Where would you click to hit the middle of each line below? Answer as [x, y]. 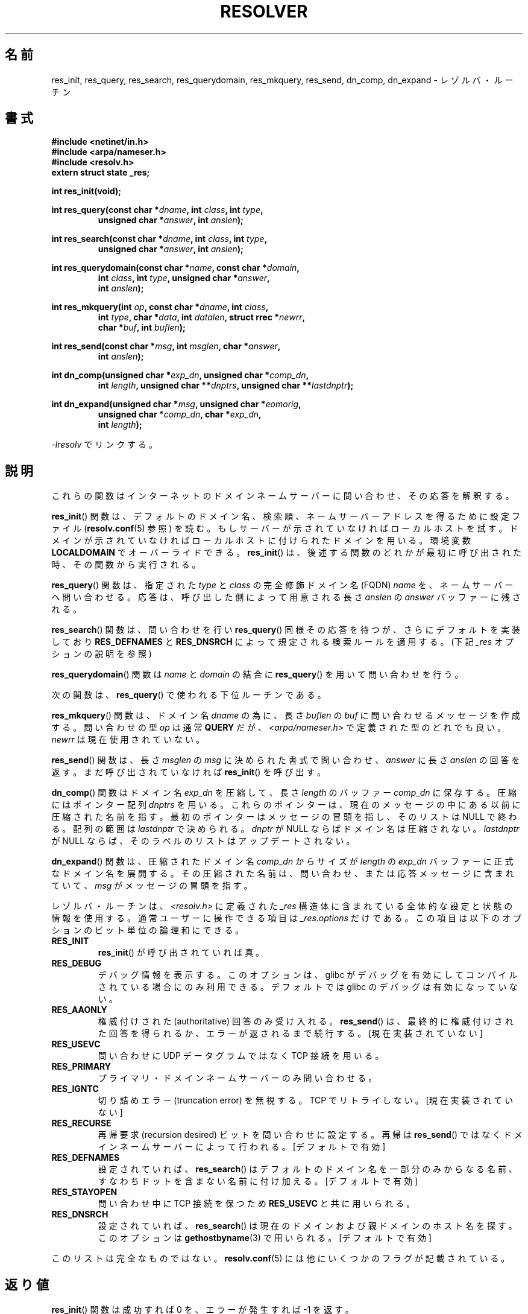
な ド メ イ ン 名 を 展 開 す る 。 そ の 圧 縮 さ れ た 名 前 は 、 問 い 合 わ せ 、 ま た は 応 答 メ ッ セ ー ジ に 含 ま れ [283, 874]
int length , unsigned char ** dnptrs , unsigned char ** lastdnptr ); [226, 386]
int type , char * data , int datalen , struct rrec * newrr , [202, 317]
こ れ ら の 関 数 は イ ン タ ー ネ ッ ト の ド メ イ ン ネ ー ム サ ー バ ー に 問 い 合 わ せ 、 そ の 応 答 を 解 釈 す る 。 [283, 496]
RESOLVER [264, 11]
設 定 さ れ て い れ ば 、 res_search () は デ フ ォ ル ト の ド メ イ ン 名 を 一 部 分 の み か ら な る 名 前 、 [307, 1169]
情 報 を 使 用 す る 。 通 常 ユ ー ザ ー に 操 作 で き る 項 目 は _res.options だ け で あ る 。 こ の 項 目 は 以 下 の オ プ [286, 918]
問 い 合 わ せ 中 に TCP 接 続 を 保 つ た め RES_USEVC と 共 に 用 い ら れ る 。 [256, 1204]
